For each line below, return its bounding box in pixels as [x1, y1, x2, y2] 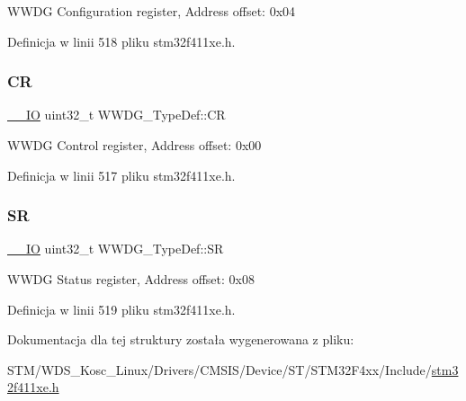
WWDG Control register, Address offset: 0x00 [7, 136, 262, 154]
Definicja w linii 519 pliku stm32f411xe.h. [7, 299, 236, 318]
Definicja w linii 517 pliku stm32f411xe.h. [7, 165, 236, 184]
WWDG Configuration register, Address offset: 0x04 [7, 2, 296, 20]
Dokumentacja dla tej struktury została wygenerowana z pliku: [7, 330, 354, 349]
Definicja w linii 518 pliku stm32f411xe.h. [7, 31, 236, 50]
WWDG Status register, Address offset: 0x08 [7, 270, 255, 288]
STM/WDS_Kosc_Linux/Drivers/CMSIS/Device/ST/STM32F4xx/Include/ [7, 360, 432, 379]
